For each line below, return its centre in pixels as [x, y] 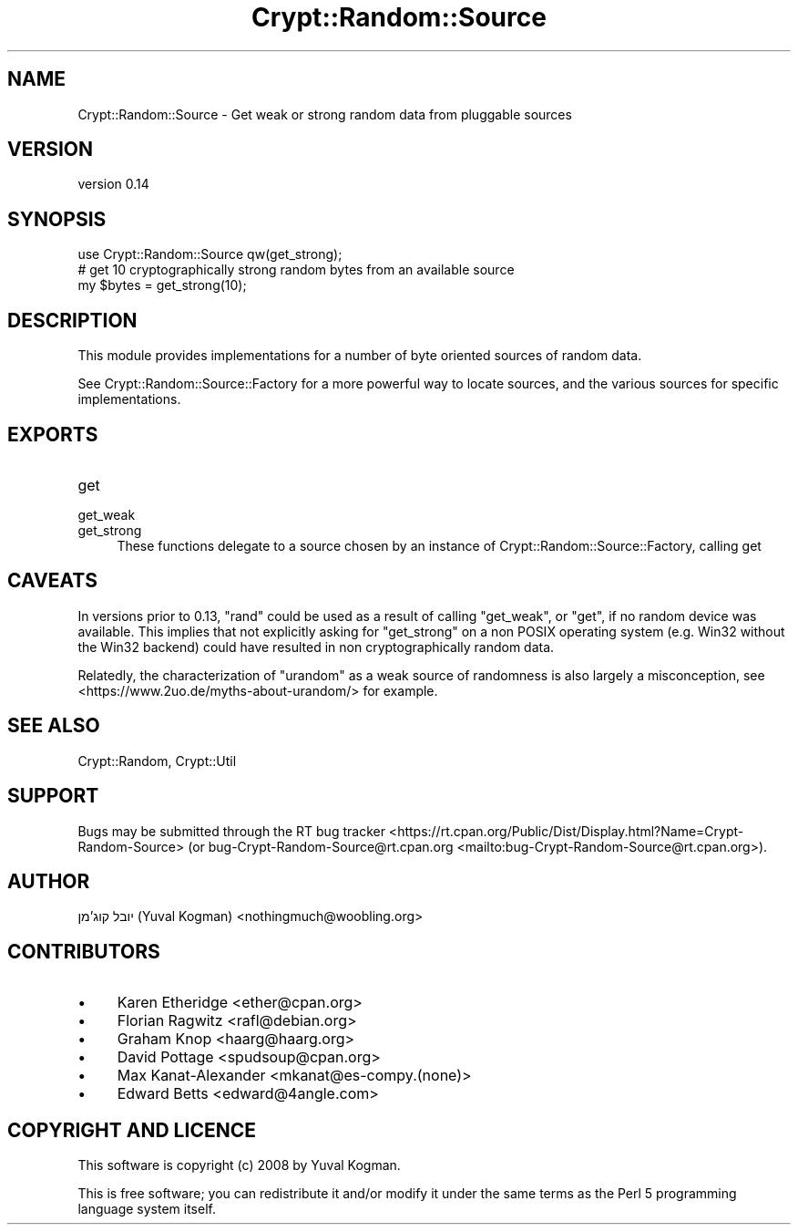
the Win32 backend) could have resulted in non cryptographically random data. [316, 647]
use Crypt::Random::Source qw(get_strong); [210, 254]
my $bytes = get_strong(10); [162, 285]
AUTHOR [49, 881]
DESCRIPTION [72, 320]
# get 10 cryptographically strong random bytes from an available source [296, 270]
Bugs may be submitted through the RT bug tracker [231, 831]
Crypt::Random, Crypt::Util [157, 761]
